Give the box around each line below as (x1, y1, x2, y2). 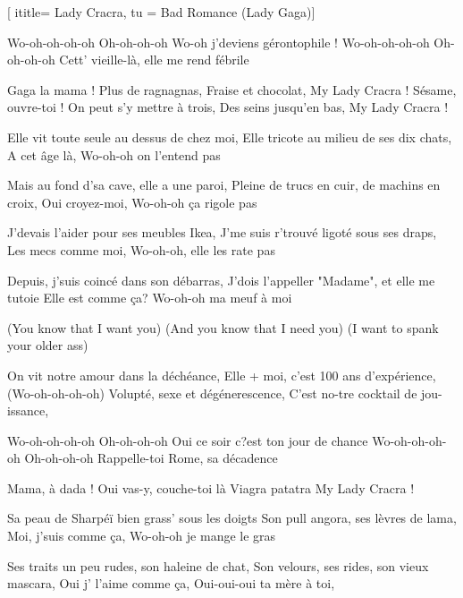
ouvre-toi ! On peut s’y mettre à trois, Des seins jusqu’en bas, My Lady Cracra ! (7, 98, 449, 116)
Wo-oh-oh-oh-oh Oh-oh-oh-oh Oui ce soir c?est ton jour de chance (7, 431, 368, 449)
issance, (7, 401, 49, 420)
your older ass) (7, 336, 88, 355)
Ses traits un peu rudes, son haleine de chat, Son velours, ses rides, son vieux (7, 556, 429, 575)
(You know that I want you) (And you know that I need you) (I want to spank (7, 318, 439, 337)
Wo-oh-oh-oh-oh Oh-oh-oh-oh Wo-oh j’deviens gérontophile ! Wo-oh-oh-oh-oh (7, 32, 430, 51)
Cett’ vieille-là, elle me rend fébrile (59, 50, 249, 69)
